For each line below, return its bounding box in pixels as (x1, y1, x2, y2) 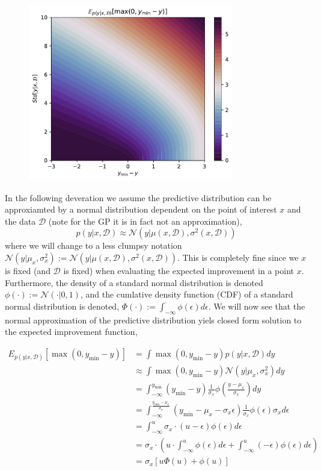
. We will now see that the (208, 299, 305, 312)
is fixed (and (5, 264, 50, 276)
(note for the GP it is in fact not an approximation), (48, 214, 242, 227)
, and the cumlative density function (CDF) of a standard (80, 288, 293, 301)
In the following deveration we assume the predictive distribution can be (5, 191, 272, 204)
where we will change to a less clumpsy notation (5, 239, 182, 252)
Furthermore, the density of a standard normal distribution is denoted (5, 276, 263, 289)
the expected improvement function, (5, 325, 138, 338)
